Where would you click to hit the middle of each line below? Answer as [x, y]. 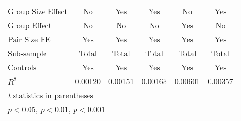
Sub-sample [27, 53]
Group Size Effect [38, 11]
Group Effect [30, 25]
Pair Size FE [29, 39]
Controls [22, 67]
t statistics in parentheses [51, 95]
